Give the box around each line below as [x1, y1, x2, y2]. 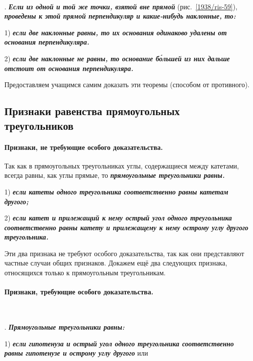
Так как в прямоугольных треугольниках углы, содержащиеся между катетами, [4, 160, 239, 170]
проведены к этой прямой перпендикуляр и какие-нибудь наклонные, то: [4, 11, 236, 21]
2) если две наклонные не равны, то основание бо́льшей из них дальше [4, 53, 230, 63]
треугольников [4, 118, 74, 133]
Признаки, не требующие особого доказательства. [4, 142, 163, 152]
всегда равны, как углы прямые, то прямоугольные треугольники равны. [4, 170, 225, 180]
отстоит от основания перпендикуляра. [4, 63, 134, 73]
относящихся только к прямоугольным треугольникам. [4, 267, 166, 278]
